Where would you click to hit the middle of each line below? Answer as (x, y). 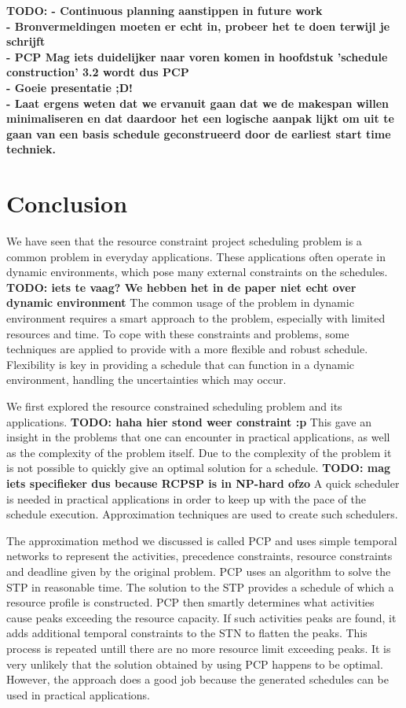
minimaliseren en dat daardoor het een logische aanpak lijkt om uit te (200, 118)
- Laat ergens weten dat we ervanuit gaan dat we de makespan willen (198, 103)
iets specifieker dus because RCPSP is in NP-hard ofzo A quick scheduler (203, 483)
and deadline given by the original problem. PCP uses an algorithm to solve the (199, 571)
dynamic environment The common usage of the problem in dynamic (180, 302)
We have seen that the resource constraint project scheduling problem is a (184, 241)
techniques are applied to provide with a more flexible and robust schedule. (187, 349)
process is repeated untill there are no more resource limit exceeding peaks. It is (199, 648)
